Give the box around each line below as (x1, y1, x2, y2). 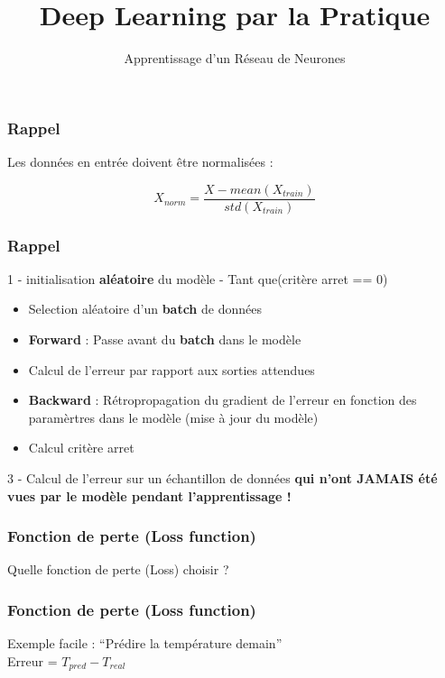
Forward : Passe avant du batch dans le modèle (28, 330, 301, 349)
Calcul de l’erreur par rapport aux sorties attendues (28, 360, 315, 379)
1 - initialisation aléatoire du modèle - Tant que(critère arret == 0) (7, 269, 388, 288)
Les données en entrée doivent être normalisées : (7, 152, 273, 171)
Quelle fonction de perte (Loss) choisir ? (7, 560, 229, 579)
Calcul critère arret (28, 438, 134, 457)
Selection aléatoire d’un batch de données (28, 299, 262, 318)
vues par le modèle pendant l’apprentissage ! (7, 486, 292, 505)
